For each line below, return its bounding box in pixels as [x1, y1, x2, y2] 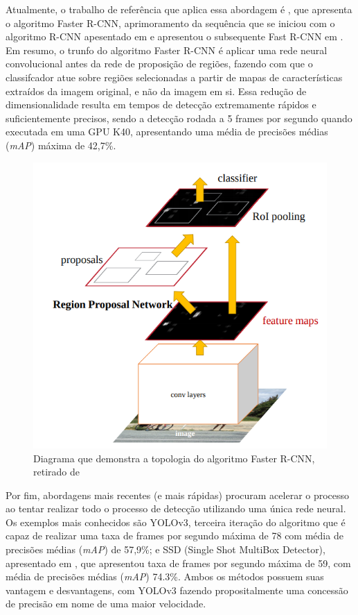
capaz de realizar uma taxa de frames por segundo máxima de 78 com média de [6, 528, 343, 543]
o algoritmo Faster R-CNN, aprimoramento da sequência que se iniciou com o [6, 15, 335, 30]
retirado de [33, 464, 80, 479]
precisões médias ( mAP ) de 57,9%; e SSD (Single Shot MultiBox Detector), [6, 542, 325, 557]
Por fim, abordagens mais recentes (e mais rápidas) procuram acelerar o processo [6, 487, 350, 502]
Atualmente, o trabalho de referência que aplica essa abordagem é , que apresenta [6, 2, 352, 16]
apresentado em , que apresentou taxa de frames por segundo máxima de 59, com [6, 555, 351, 570]
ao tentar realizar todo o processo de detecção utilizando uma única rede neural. [6, 501, 346, 516]
